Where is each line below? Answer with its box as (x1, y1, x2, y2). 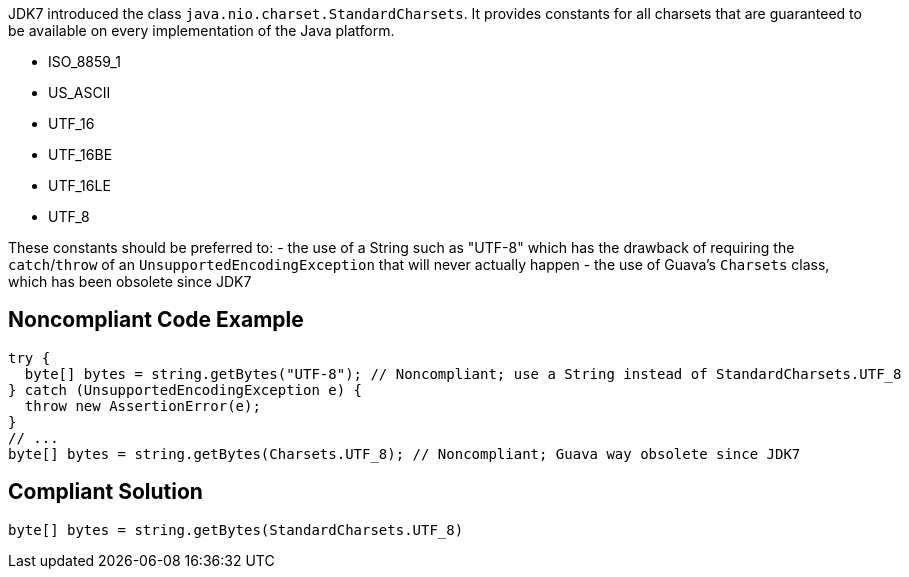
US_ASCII (48, 84, 111, 101)
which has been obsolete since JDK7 (8, 273, 252, 290)
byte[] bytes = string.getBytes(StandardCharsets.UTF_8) (8, 521, 464, 538)
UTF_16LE (48, 177, 111, 194)
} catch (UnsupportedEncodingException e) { (8, 381, 363, 398)
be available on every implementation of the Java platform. (8, 22, 395, 39)
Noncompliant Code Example (8, 307, 304, 333)
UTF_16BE (48, 146, 113, 163)
